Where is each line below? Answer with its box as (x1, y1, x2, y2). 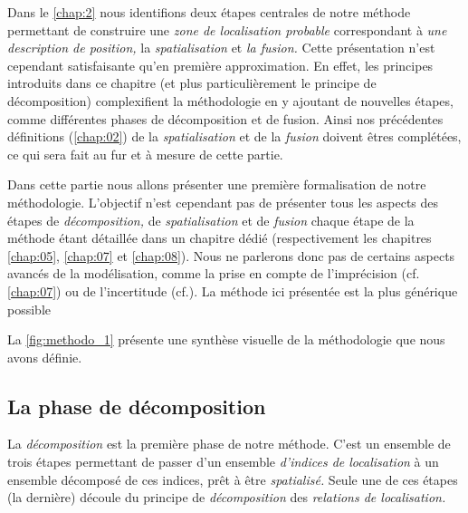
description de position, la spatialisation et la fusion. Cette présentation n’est (7, 38, 435, 57)
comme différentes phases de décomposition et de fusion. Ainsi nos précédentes (7, 109, 444, 128)
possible (7, 299, 51, 318)
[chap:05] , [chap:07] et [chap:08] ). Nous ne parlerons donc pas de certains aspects (7, 246, 455, 265)
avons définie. (7, 347, 82, 366)
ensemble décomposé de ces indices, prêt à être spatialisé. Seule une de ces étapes (7, 469, 458, 489)
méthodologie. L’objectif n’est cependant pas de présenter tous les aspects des (7, 192, 439, 211)
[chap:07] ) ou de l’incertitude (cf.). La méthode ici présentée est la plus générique (7, 281, 458, 300)
